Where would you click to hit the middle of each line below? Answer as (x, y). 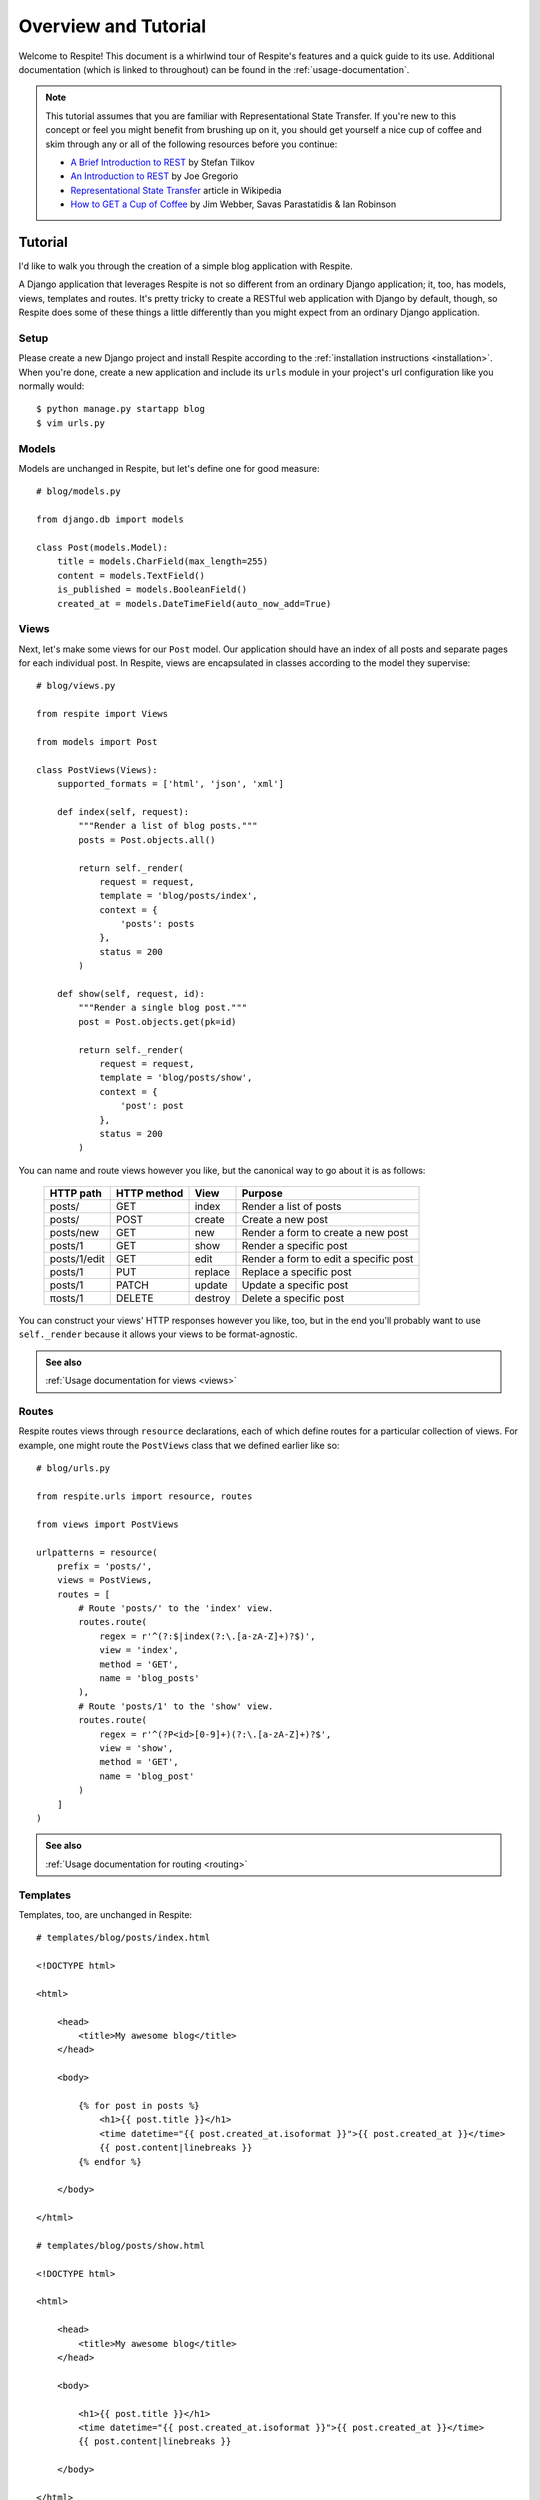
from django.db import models (110, 519)
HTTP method (149, 1193)
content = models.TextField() (130, 575)
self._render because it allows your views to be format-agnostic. (158, 1334)
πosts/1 (66, 1298)
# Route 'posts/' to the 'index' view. (176, 1608)
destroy (212, 1298)
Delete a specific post (293, 1298)
